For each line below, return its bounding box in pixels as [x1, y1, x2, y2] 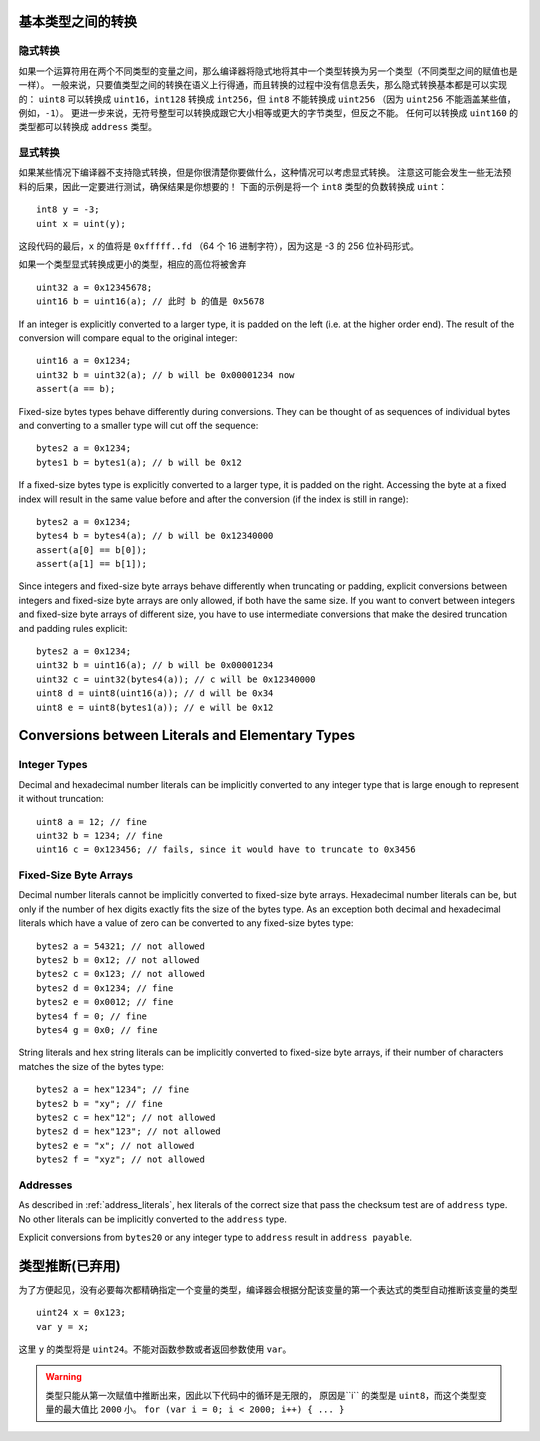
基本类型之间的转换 [18, 13, 137, 30]
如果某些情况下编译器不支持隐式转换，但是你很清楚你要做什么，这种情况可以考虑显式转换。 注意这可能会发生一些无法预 [18, 166, 512, 179]
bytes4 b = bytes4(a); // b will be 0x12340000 [36, 530, 274, 542]
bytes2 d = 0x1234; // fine [36, 982, 174, 994]
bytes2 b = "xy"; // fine [36, 1098, 164, 1109]
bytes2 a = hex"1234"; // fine [36, 1084, 190, 1095]
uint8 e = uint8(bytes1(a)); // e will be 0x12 [36, 701, 274, 713]
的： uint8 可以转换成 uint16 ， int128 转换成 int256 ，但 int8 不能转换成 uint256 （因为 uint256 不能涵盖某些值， [18, 93, 516, 105]
